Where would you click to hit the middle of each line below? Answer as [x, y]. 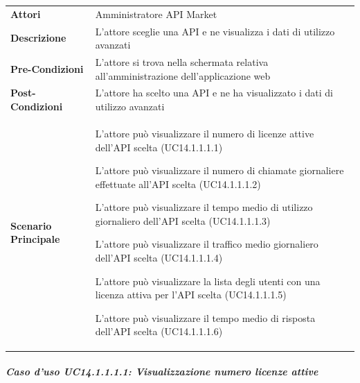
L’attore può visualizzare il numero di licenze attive [205, 133]
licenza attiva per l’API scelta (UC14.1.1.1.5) [191, 295]
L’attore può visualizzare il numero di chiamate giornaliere [219, 170]
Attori [26, 14]
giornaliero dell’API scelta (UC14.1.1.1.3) [183, 220]
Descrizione [38, 38]
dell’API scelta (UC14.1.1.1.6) [159, 331]
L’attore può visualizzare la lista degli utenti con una [208, 281]
